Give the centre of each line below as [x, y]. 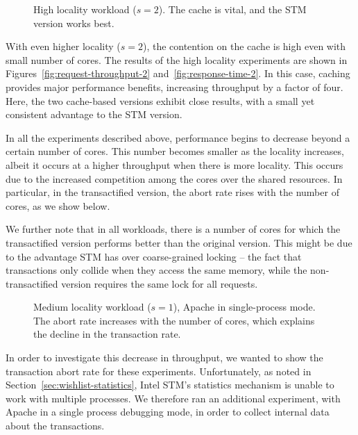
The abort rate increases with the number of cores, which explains [174, 320]
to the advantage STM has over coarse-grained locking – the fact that [154, 256]
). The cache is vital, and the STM [232, 9]
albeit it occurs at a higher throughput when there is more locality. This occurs [174, 164]
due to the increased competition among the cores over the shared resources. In [174, 178]
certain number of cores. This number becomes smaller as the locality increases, [175, 151]
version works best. [74, 23]
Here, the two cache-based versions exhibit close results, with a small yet [160, 100]
